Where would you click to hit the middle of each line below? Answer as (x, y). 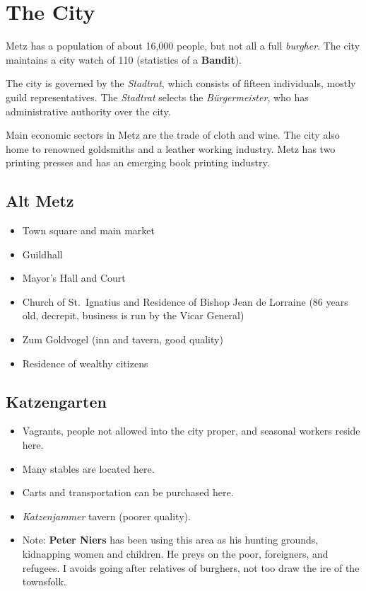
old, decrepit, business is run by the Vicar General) (133, 315)
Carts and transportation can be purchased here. (128, 492)
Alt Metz (40, 201)
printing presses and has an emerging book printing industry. (138, 162)
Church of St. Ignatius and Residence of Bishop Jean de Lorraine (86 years (185, 301)
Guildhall (42, 254)
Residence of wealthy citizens (85, 363)
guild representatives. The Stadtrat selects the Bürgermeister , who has (157, 97)
